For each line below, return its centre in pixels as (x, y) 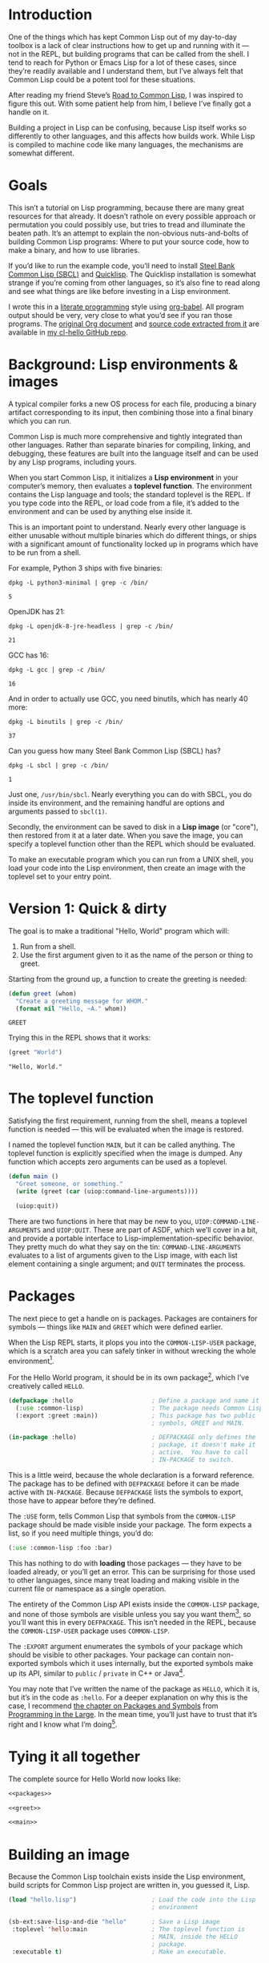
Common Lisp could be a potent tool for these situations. (102, 79)
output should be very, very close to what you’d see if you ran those (120, 315)
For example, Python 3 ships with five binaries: (85, 568)
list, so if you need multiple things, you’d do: (81, 1533)
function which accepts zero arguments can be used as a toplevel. (118, 1162)
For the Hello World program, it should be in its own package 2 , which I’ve (129, 1377)
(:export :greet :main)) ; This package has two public (136, 1415)
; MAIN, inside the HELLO (195, 1937)
